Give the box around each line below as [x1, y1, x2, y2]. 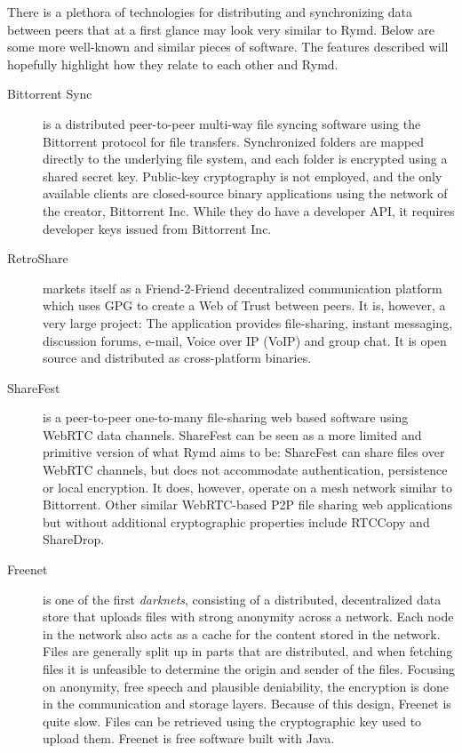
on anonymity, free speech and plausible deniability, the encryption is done [43, 677, 449, 695]
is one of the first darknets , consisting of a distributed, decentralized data [43, 589, 442, 608]
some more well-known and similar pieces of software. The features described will [7, 37, 449, 56]
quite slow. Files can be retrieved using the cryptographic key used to [43, 711, 422, 730]
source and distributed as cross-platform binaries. [43, 348, 312, 367]
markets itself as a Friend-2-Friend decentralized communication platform [43, 278, 442, 297]
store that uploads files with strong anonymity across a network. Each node [43, 607, 454, 626]
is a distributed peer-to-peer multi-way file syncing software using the [43, 114, 421, 132]
